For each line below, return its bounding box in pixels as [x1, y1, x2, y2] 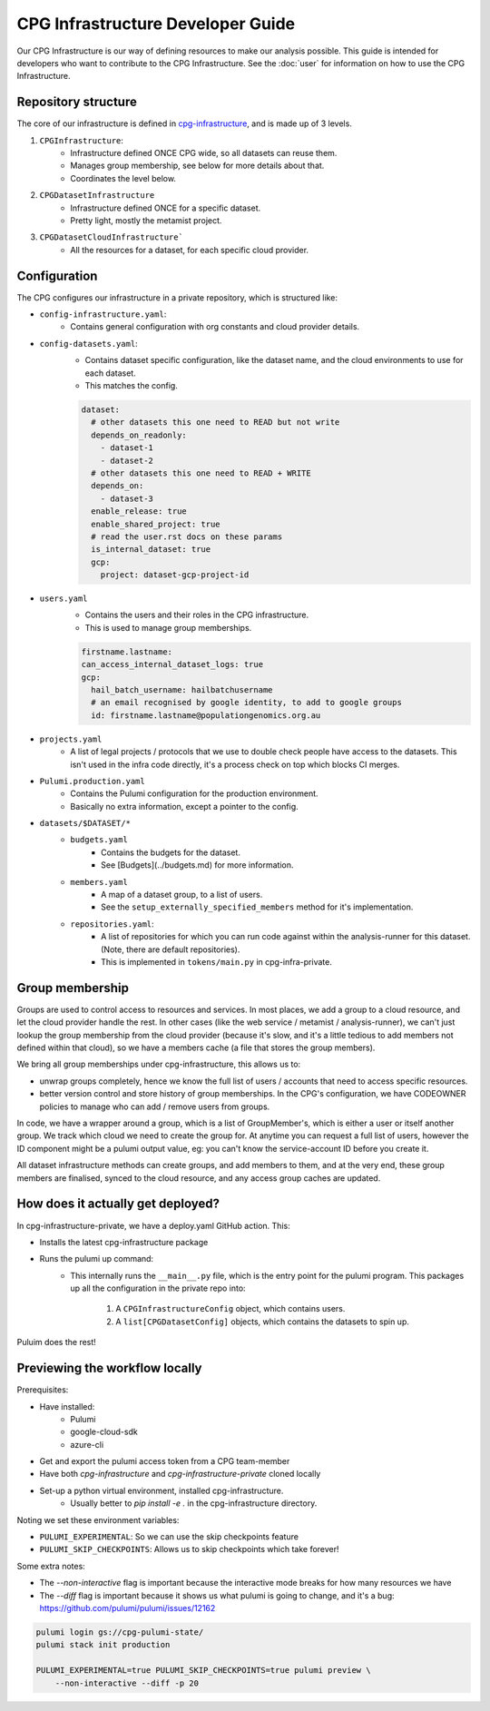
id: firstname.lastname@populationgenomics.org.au [91, 710, 321, 721]
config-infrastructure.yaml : [39, 309, 167, 320]
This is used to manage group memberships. [84, 622, 252, 633]
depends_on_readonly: [91, 429, 188, 440]
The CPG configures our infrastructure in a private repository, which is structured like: [16, 291, 338, 303]
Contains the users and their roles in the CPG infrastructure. [84, 609, 309, 621]
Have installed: [39, 1401, 95, 1411]
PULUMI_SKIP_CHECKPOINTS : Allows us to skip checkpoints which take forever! [39, 1544, 339, 1555]
